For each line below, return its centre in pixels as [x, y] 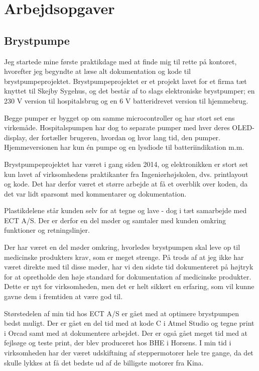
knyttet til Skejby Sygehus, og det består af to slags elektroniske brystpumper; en [129, 91]
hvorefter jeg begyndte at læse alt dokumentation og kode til [97, 71]
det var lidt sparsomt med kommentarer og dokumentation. [95, 193]
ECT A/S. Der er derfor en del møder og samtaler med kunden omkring [115, 220]
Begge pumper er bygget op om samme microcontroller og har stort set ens [119, 117]
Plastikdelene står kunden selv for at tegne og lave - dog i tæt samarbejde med [125, 210]
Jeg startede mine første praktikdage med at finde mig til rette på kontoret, [120, 61]
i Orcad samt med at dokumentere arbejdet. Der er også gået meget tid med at [126, 333]
